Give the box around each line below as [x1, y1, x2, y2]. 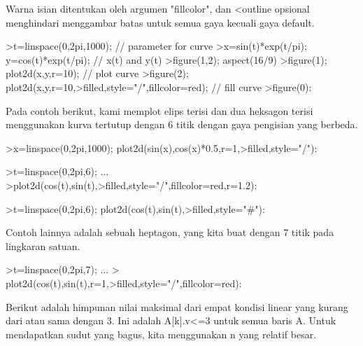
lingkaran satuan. [6, 238, 80, 253]
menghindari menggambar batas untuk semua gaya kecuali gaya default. [6, 15, 315, 29]
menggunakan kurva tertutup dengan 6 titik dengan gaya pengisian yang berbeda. [6, 117, 358, 132]
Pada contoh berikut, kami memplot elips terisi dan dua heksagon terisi [6, 103, 313, 118]
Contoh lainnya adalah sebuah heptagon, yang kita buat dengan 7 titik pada [6, 225, 334, 240]
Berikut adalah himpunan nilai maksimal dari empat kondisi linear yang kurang [6, 299, 348, 314]
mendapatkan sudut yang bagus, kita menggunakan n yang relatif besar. [6, 326, 317, 341]
